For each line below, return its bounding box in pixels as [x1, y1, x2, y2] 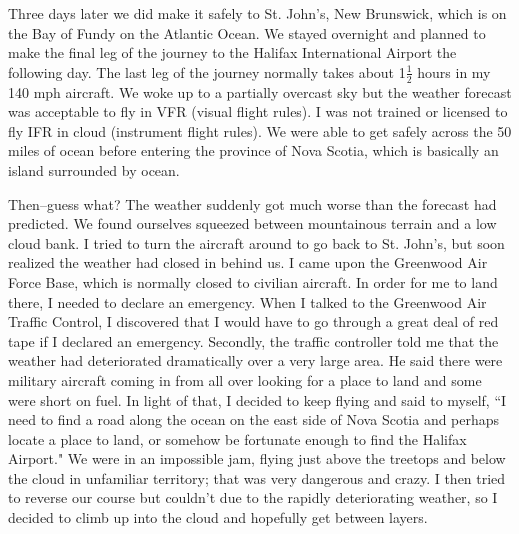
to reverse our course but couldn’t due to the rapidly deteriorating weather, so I [8, 487, 498, 508]
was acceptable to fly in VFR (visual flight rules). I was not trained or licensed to [8, 101, 508, 122]
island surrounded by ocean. [8, 159, 180, 180]
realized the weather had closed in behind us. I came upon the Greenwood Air [8, 252, 488, 273]
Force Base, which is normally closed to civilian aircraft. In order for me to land [8, 271, 498, 292]
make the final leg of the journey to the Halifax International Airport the [8, 42, 457, 63]
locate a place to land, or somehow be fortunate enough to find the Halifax [8, 428, 467, 449]
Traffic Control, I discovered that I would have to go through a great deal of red [8, 311, 499, 332]
